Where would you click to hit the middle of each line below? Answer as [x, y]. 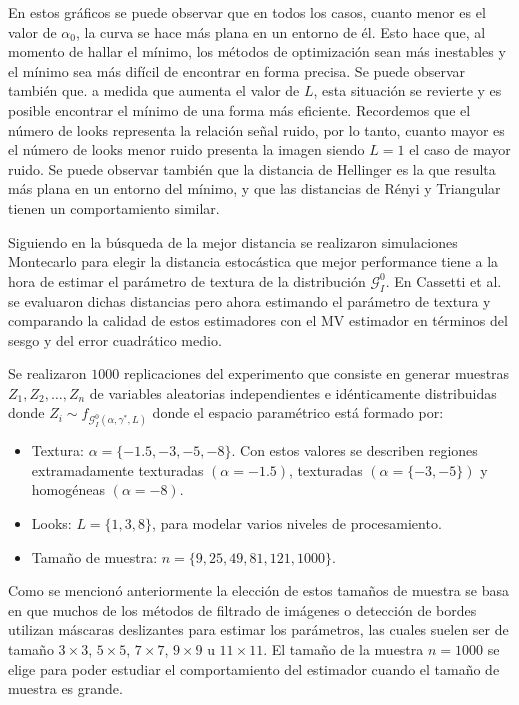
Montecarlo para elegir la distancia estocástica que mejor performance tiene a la [253, 261]
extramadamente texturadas [117, 469]
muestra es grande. [65, 688]
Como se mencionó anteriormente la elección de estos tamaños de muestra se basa [259, 590]
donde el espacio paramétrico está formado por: [298, 412]
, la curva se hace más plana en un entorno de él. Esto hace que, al [280, 31]
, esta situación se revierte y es [407, 90]
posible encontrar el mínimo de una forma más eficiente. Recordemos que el [239, 109]
